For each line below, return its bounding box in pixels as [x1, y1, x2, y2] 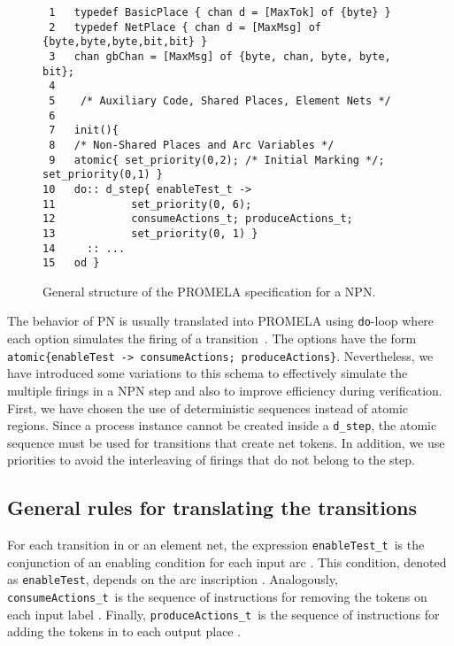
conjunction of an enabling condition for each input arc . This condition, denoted [7, 552, 447, 571]
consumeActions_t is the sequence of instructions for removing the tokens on [7, 588, 427, 606]
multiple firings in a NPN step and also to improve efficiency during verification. [7, 381, 442, 399]
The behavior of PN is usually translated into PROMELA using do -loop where [7, 311, 435, 330]
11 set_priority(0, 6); [42, 197, 252, 211]
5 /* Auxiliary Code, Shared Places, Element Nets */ [49, 94, 391, 107]
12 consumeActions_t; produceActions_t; [42, 212, 353, 226]
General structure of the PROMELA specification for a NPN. [42, 281, 376, 300]
